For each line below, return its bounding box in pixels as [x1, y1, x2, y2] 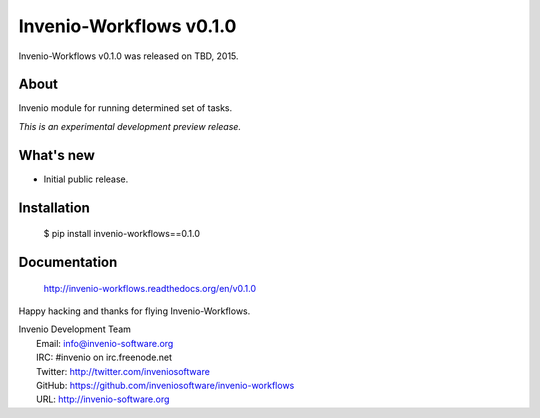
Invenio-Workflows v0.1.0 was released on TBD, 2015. [18, 50, 239, 62]
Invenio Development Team [18, 323, 132, 335]
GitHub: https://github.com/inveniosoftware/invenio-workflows [36, 379, 295, 391]
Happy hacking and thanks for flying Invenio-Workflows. [18, 305, 251, 317]
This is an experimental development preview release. [18, 120, 242, 132]
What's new [18, 146, 95, 164]
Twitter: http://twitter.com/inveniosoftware [36, 365, 210, 377]
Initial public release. [43, 173, 129, 185]
